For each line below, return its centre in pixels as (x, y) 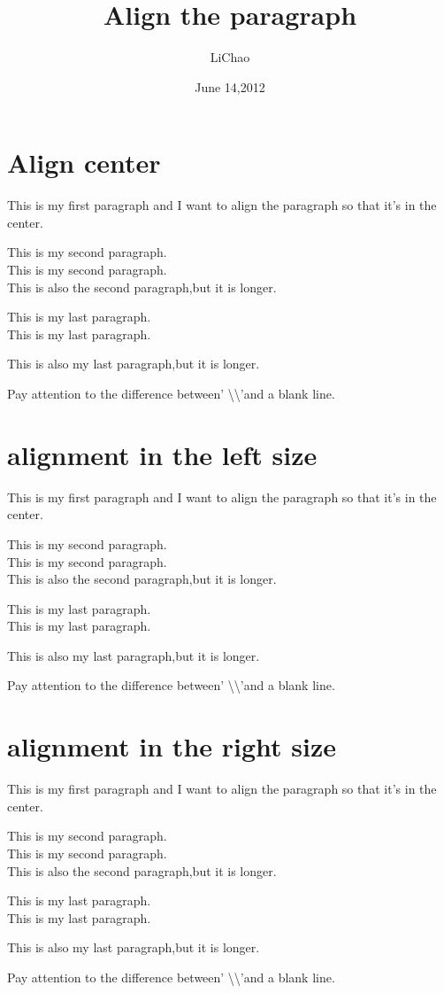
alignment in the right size (172, 746)
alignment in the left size (162, 454)
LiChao (230, 57)
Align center (84, 163)
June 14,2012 (230, 86)
